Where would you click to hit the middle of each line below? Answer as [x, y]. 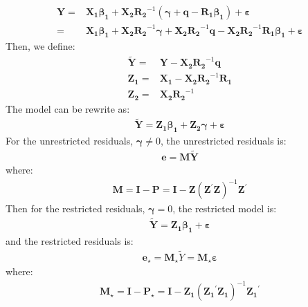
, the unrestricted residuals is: [224, 141]
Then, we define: [40, 46]
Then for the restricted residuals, [75, 208]
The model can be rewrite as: [68, 108]
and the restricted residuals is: [70, 240]
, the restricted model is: [225, 208]
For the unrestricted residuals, [70, 141]
